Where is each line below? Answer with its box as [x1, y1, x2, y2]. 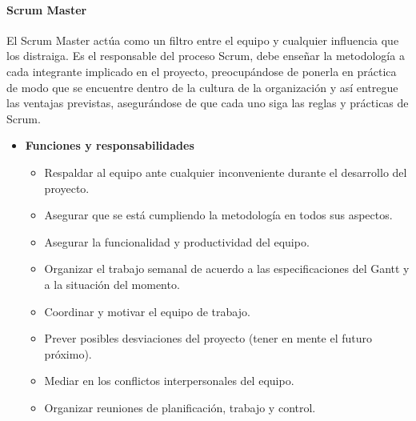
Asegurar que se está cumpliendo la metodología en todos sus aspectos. [44, 206, 393, 223]
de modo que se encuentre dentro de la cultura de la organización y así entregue [6, 78, 398, 95]
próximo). [44, 345, 92, 362]
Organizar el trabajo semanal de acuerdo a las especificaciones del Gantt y [44, 260, 410, 277]
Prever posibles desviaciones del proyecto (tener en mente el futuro [44, 330, 372, 347]
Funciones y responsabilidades [25, 137, 194, 154]
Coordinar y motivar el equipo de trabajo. [44, 303, 250, 319]
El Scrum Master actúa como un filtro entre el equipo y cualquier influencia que [6, 31, 399, 48]
